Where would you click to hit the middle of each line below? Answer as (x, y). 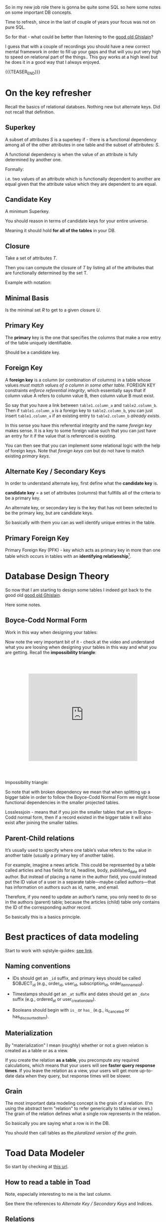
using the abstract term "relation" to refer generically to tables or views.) (79, 1109)
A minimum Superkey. (27, 211)
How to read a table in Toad (48, 1182)
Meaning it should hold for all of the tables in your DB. (61, 231)
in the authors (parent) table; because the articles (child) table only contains (83, 902)
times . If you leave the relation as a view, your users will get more (72, 1071)
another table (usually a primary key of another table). (60, 855)
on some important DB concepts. (39, 12)
